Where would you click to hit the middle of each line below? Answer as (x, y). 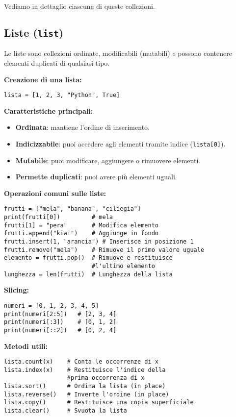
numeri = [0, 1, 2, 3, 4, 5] (52, 306)
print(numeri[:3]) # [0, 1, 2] (60, 322)
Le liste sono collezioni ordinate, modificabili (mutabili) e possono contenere (118, 53)
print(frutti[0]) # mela (58, 217)
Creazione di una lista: (43, 79)
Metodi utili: (26, 346)
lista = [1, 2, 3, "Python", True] (62, 95)
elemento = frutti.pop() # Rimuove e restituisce (88, 258)
